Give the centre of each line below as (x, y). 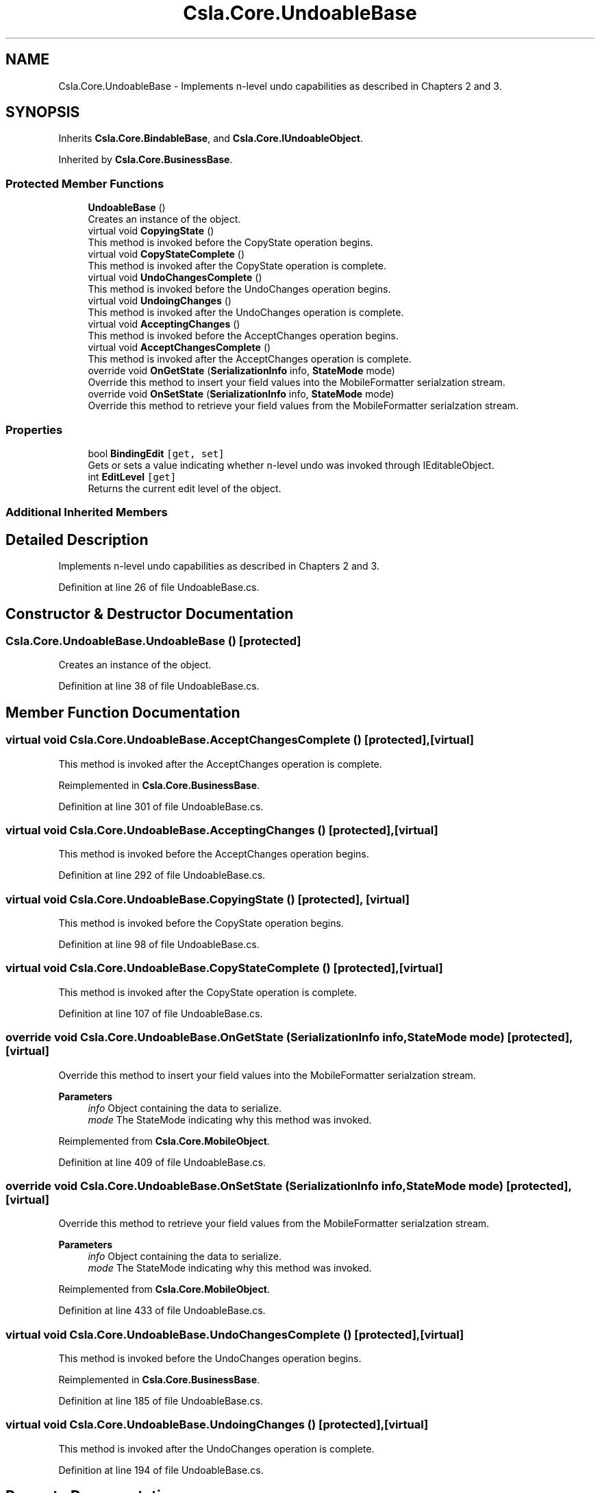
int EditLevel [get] (132, 476)
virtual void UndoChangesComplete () (175, 278)
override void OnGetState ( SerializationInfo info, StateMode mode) (241, 371)
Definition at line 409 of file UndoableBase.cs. (162, 1162)
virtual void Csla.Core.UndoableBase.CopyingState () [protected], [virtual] (208, 899)
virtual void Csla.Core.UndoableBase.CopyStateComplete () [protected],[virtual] (224, 968)
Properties (34, 429)
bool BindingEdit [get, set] (156, 453)
